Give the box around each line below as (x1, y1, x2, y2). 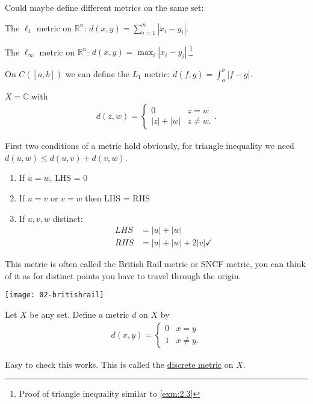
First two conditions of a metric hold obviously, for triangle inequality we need (5, 139, 294, 152)
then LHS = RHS (85, 191, 150, 204)
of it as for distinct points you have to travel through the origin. (5, 269, 241, 282)
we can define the (65, 67, 129, 80)
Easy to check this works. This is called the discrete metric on (5, 358, 234, 370)
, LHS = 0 (49, 171, 88, 184)
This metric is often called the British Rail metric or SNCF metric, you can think (5, 257, 306, 270)
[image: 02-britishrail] (5, 291, 104, 300)
